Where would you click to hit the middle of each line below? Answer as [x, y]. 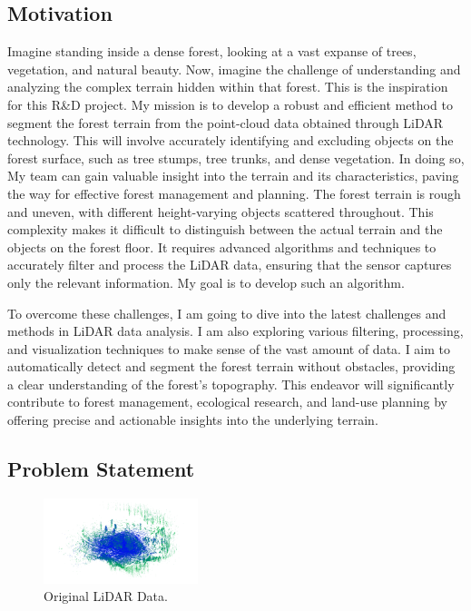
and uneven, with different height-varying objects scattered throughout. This [221, 211]
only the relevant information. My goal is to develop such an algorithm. [206, 282]
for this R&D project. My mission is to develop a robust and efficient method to [230, 104]
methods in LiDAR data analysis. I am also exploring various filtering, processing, [235, 331]
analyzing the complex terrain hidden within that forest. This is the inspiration [228, 87]
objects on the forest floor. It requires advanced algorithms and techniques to [222, 246]
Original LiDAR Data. [106, 596]
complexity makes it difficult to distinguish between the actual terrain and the [225, 229]
